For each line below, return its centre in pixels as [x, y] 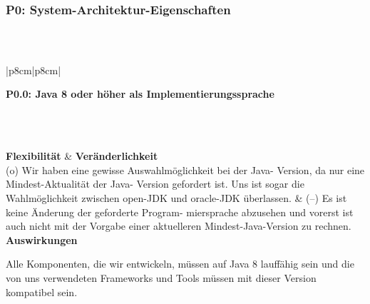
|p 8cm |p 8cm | [34, 70]
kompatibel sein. [42, 292]
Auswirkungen [42, 239]
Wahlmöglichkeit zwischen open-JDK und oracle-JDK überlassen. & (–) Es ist [176, 197]
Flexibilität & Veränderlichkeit [82, 156]
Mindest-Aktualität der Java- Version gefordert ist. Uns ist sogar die [155, 184]
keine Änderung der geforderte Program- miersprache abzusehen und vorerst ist [180, 212]
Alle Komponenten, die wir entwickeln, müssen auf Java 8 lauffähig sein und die [180, 264]
